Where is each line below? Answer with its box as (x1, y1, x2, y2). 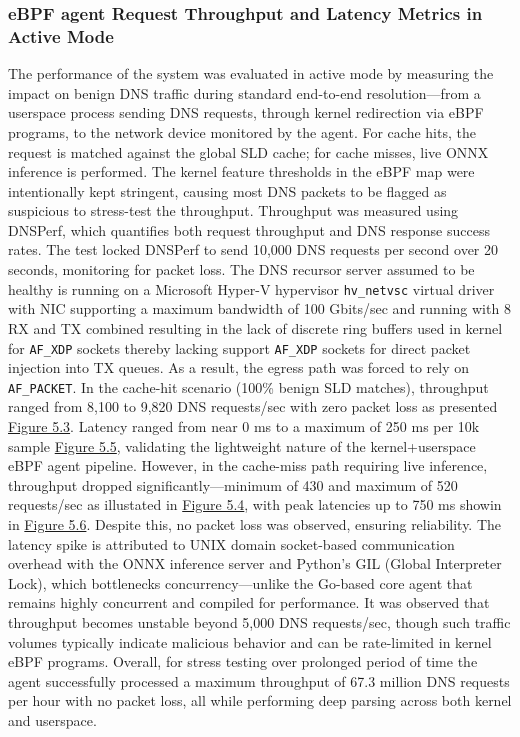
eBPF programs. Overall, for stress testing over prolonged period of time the (8, 651, 478, 672)
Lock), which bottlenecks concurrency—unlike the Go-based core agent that (8, 572, 473, 593)
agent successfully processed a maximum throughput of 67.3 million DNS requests (8, 670, 510, 691)
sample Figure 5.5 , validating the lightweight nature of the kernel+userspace (8, 435, 476, 456)
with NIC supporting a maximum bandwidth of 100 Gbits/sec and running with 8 (8, 298, 511, 319)
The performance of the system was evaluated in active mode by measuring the (8, 63, 494, 84)
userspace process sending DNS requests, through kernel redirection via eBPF (8, 102, 484, 123)
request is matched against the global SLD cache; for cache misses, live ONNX (8, 141, 489, 162)
